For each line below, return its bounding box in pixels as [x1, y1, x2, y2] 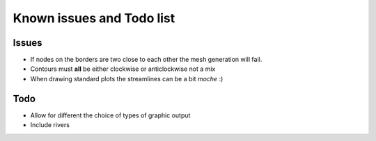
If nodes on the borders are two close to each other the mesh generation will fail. [30, 56, 263, 64]
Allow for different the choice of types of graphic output [30, 111, 191, 119]
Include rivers [30, 121, 70, 129]
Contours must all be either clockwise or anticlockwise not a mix [30, 65, 216, 73]
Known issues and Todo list [13, 10, 175, 26]
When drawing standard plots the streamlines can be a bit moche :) [30, 74, 224, 83]
